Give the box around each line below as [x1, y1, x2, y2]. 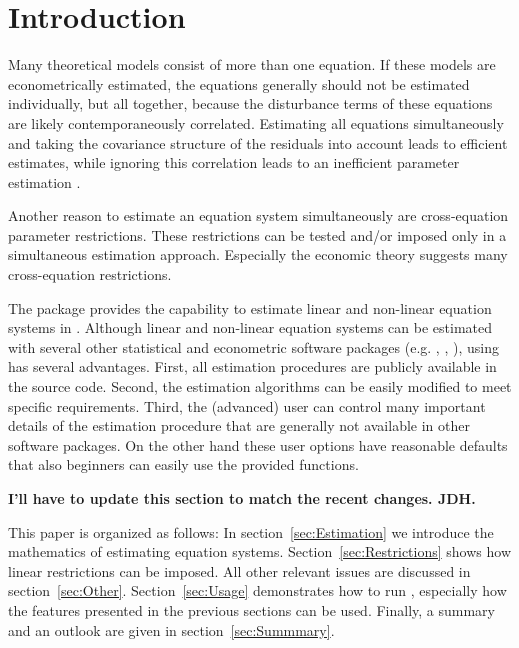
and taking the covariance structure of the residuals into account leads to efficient [8, 132, 508, 153]
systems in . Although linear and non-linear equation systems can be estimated [8, 317, 492, 338]
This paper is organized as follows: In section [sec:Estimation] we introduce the [8, 521, 494, 542]
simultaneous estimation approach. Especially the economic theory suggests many [8, 244, 508, 265]
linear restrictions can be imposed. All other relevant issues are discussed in [8, 560, 471, 581]
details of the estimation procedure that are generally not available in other [8, 415, 470, 436]
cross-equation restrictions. [8, 264, 172, 285]
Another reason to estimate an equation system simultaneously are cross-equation [8, 205, 509, 226]
